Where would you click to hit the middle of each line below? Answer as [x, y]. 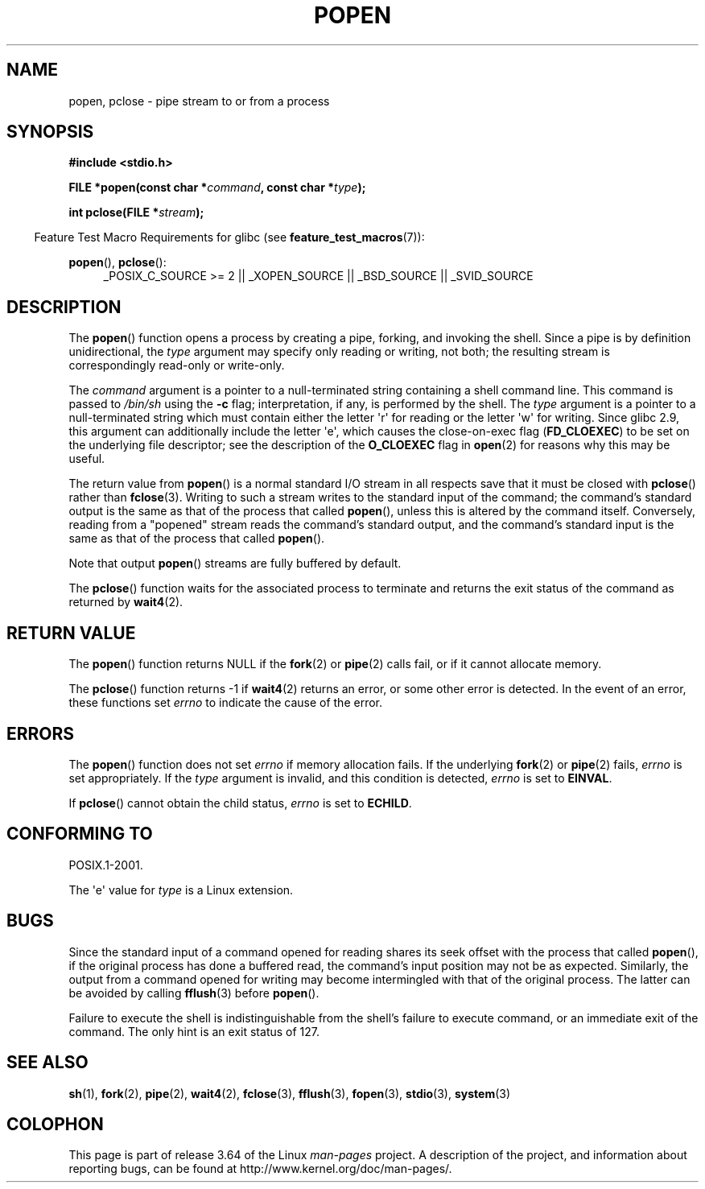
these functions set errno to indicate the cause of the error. [225, 703]
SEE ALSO [47, 1063]
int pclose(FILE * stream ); [136, 213]
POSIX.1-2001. [106, 865]
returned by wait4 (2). [126, 602]
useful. [87, 459]
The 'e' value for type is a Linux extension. [181, 890]
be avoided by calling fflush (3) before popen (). [194, 993]
